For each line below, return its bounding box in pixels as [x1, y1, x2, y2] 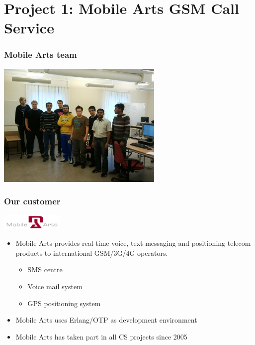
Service [4, 17, 54, 38]
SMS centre [27, 264, 63, 275]
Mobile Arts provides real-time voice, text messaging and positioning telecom [15, 238, 251, 248]
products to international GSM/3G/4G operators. [15, 247, 168, 258]
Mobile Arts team [4, 48, 77, 61]
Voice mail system [27, 281, 83, 292]
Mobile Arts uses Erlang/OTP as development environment [15, 315, 197, 325]
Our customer [4, 195, 61, 207]
